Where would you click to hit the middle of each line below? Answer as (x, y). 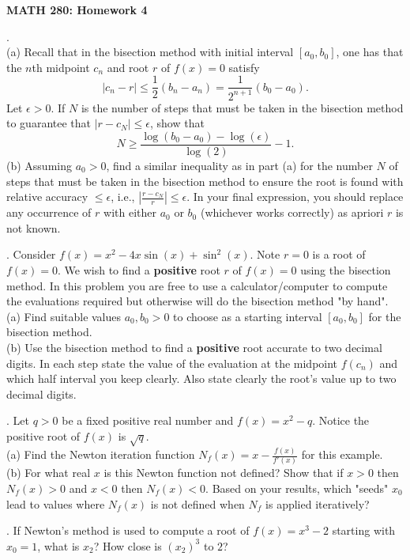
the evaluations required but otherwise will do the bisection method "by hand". (197, 301)
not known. (34, 227)
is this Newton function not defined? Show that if (224, 473)
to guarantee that (49, 123)
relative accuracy (47, 197)
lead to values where (56, 503)
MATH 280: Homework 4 (77, 9)
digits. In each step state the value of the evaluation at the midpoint (172, 363)
